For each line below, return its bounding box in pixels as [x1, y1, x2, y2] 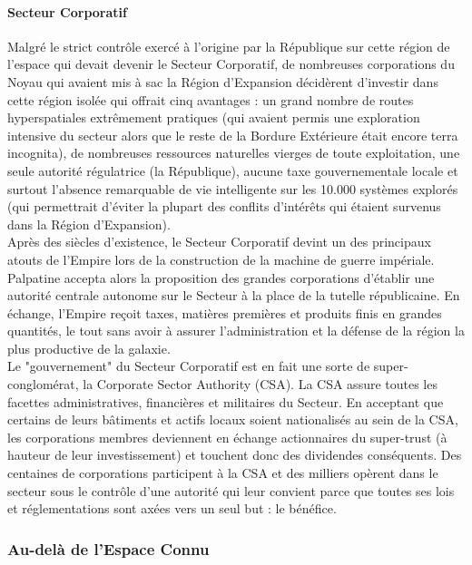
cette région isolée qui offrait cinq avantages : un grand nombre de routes [7, 90, 414, 109]
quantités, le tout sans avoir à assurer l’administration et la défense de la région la [7, 321, 465, 340]
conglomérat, [7, 375, 79, 394]
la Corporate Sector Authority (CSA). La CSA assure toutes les [83, 375, 438, 394]
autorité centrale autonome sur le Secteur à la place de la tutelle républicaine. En [7, 286, 460, 305]
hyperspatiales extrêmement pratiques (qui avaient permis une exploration [7, 108, 420, 127]
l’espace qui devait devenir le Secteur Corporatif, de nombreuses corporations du [7, 54, 455, 73]
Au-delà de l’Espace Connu [7, 537, 210, 560]
